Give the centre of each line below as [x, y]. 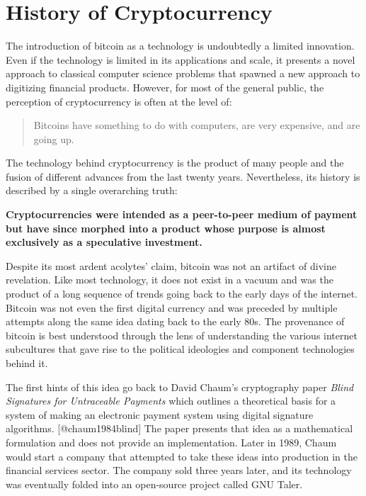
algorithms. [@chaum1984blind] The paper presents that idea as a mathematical [179, 428]
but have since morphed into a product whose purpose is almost [166, 228]
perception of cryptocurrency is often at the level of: [119, 101]
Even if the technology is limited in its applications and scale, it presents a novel [181, 59]
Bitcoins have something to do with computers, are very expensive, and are [197, 125]
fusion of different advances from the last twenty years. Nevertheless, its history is [183, 176]
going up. [54, 139]
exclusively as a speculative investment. [104, 242]
